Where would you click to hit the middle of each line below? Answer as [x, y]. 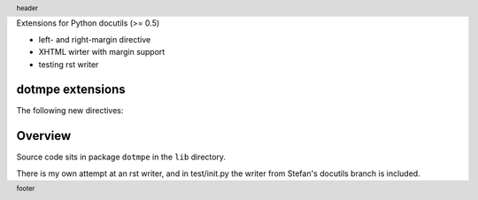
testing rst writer [69, 64]
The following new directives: [70, 111]
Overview [44, 136]
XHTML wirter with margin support [102, 52]
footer [26, 188]
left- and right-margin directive [95, 39]
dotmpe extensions [71, 90]
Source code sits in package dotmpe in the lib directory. [121, 157]
